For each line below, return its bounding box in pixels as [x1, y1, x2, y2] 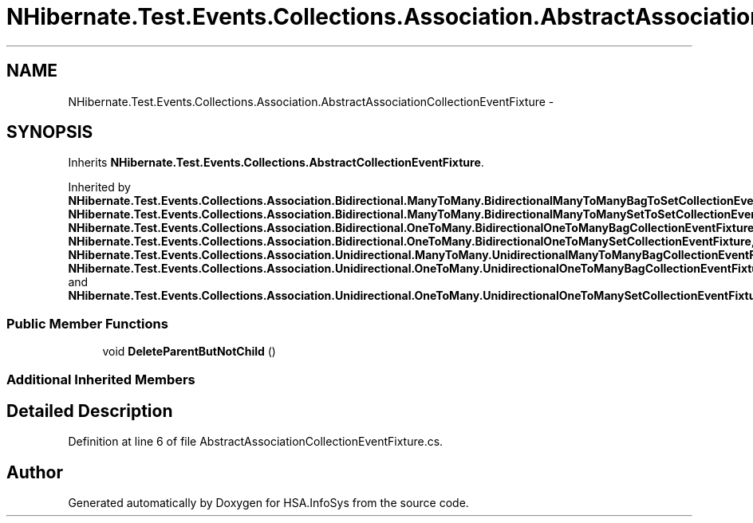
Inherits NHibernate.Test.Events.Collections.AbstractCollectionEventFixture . [68, 155, 484, 170]
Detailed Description [6, 400, 173, 421]
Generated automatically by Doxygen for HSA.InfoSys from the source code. [68, 496, 469, 510]
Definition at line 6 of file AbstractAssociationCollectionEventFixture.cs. [68, 435, 444, 449]
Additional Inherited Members [6, 371, 195, 387]
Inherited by [68, 180, 131, 195]
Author [6, 462, 63, 482]
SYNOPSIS [6, 122, 93, 143]
